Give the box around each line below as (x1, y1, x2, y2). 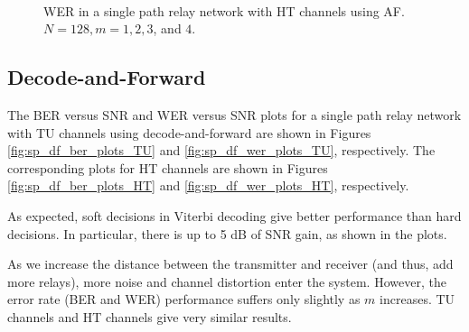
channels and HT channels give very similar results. (7, 307, 292, 326)
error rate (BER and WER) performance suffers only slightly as (7, 290, 361, 309)
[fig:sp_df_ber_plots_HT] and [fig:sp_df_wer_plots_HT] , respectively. (7, 176, 409, 195)
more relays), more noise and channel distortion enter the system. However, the (7, 272, 446, 290)
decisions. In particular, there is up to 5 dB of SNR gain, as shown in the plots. (7, 224, 447, 243)
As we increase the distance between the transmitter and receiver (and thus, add (7, 254, 454, 273)
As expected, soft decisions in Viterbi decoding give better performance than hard (7, 206, 462, 225)
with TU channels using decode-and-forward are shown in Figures (7, 123, 371, 142)
